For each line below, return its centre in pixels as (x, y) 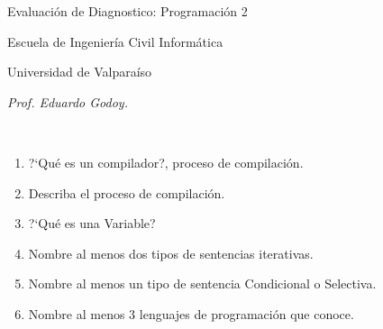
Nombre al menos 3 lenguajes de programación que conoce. (191, 313)
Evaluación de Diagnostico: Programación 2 (128, 11)
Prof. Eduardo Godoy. (68, 101)
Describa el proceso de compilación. (127, 192)
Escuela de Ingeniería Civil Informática (115, 41)
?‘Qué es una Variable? (92, 223)
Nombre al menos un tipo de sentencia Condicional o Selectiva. (202, 283)
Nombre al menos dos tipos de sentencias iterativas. (171, 253)
